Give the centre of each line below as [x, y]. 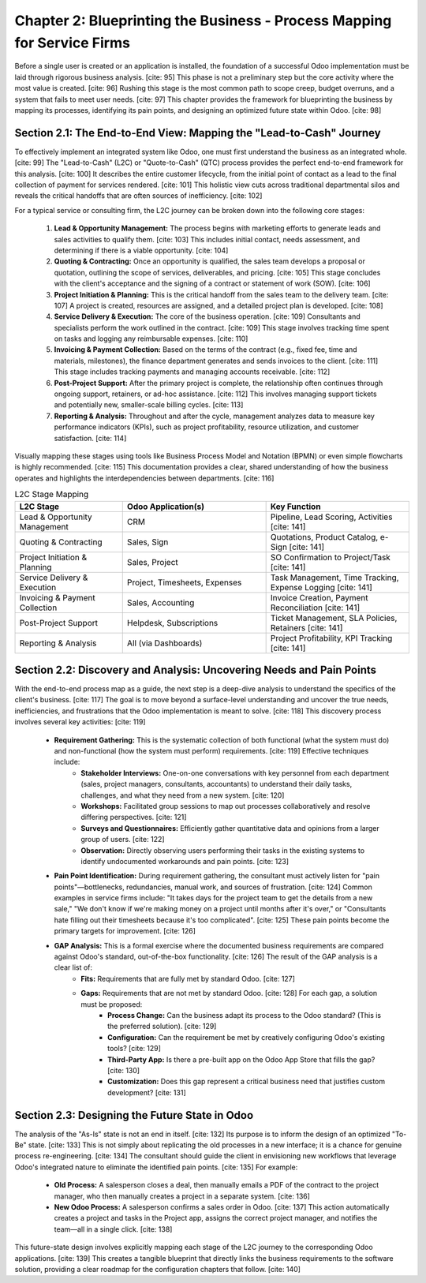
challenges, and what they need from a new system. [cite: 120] [183, 795]
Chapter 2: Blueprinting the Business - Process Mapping [203, 21]
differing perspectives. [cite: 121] [134, 817]
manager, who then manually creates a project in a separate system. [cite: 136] [182, 1196]
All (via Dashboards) [164, 643]
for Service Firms [72, 43]
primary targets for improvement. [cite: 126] [125, 931]
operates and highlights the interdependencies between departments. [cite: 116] [144, 478]
